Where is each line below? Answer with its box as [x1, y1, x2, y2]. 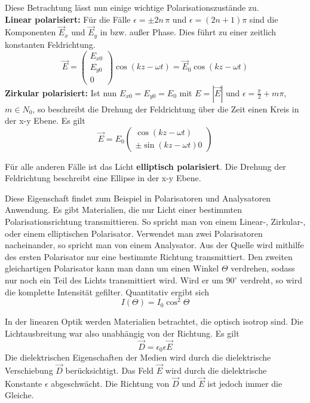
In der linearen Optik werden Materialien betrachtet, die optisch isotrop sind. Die [5, 315, 303, 328]
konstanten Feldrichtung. [5, 38, 96, 50]
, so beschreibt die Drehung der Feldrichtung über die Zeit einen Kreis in [32, 102, 299, 115]
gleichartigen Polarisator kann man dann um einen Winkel [5, 262, 219, 274]
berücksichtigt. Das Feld [65, 364, 154, 376]
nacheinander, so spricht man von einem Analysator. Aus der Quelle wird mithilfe [5, 239, 304, 251]
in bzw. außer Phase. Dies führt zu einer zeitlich [100, 26, 277, 38]
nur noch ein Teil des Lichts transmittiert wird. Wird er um [5, 274, 223, 286]
